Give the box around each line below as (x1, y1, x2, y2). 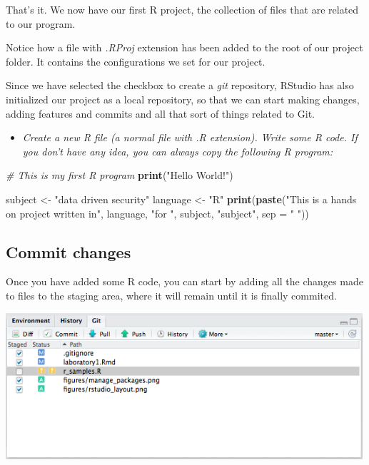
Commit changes (6, 240, 131, 262)
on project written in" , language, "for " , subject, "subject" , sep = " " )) (6, 205, 309, 220)
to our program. (6, 16, 76, 31)
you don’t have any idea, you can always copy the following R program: (22, 143, 333, 158)
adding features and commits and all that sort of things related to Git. (6, 106, 315, 121)
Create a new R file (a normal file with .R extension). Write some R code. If (22, 130, 358, 145)
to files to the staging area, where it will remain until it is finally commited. (6, 287, 337, 302)
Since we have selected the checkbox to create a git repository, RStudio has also (6, 78, 354, 93)
